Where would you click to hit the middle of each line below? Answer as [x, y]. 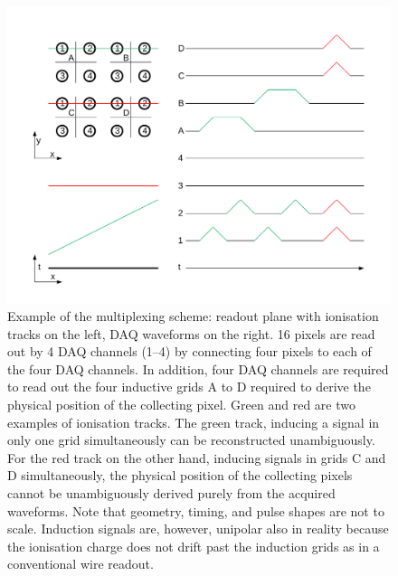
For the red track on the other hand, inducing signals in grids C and [197, 457]
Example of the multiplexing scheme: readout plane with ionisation [193, 316]
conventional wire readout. [81, 564]
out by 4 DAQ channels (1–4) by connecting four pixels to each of [190, 351]
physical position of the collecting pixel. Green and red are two [181, 405]
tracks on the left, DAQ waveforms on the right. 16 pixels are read [191, 333]
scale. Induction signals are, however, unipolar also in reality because [198, 529]
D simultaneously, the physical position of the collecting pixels [180, 475]
